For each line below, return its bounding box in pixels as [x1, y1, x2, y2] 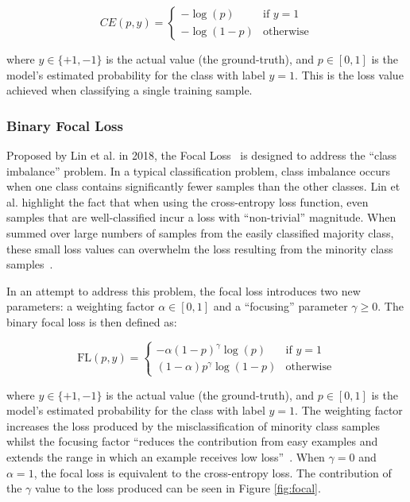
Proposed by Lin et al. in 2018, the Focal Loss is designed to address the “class [6, 147, 397, 163]
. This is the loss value [295, 66, 404, 83]
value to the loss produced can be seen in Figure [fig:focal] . [35, 480, 321, 496]
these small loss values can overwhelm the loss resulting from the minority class [6, 240, 393, 257]
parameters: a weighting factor [6, 298, 155, 315]
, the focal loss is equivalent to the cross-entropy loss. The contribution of [33, 464, 392, 481]
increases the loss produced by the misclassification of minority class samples [6, 417, 380, 434]
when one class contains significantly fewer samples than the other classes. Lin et [6, 178, 400, 195]
